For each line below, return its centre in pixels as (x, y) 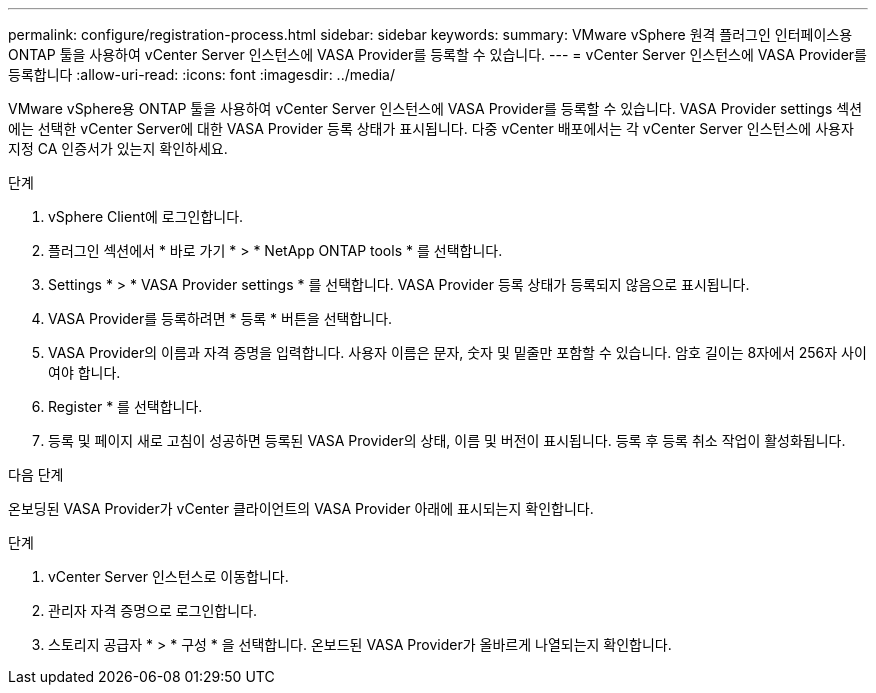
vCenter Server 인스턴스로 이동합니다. (168, 576)
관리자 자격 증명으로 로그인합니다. (153, 610)
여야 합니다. (84, 372)
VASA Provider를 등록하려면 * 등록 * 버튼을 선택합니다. (220, 318)
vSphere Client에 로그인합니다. (146, 216)
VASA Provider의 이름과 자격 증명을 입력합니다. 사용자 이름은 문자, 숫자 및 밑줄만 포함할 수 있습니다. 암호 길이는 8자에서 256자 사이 (457, 352)
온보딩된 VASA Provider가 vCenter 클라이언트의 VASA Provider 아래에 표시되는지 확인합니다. (301, 508)
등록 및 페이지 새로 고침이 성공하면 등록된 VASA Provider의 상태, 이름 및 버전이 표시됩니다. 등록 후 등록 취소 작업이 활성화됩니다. (447, 440)
